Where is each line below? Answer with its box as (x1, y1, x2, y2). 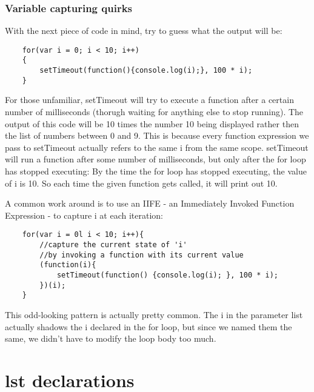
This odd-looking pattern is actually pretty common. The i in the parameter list (5, 308, 303, 321)
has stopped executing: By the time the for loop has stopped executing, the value (5, 165, 307, 177)
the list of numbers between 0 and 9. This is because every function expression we (5, 129, 309, 142)
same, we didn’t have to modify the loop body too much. (5, 332, 216, 345)
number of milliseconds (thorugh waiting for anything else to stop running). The (5, 105, 304, 118)
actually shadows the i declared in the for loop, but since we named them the (5, 320, 292, 333)
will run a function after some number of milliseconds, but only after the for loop (5, 153, 306, 165)
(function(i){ (39, 261, 96, 270)
